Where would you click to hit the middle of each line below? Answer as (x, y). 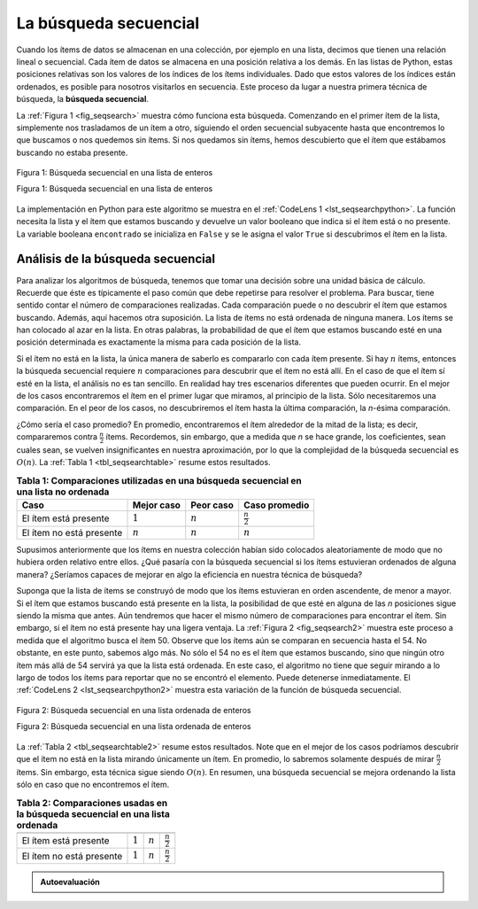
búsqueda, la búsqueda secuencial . (83, 99)
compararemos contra (57, 437)
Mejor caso (157, 505)
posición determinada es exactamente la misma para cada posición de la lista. (158, 342)
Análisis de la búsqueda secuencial (116, 259)
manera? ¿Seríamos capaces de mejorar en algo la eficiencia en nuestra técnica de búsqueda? (189, 574)
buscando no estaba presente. (72, 152)
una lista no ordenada (63, 492)
